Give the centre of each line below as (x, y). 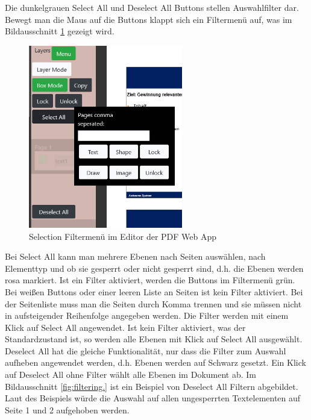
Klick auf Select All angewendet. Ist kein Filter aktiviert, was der (125, 327)
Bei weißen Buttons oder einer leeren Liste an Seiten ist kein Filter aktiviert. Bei (154, 291)
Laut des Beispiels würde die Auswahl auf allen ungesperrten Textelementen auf (153, 398)
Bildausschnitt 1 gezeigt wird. (60, 31)
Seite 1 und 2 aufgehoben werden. (67, 409)
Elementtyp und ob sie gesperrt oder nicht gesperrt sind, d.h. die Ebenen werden (154, 268)
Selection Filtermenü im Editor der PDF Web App (123, 236)
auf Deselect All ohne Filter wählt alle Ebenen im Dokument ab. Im (130, 375)
